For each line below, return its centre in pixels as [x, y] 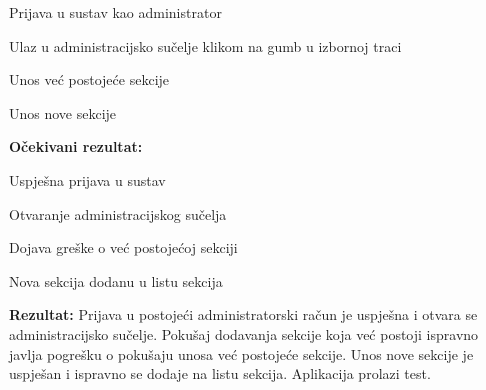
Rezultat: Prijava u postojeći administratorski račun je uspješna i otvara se [243, 314]
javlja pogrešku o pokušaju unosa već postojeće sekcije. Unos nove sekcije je [241, 353]
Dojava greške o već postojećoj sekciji [123, 247]
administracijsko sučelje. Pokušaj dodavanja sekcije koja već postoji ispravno [244, 333]
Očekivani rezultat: [76, 146]
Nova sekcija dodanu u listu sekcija [116, 280]
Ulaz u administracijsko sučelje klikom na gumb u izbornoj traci [205, 45]
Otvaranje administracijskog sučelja [118, 213]
